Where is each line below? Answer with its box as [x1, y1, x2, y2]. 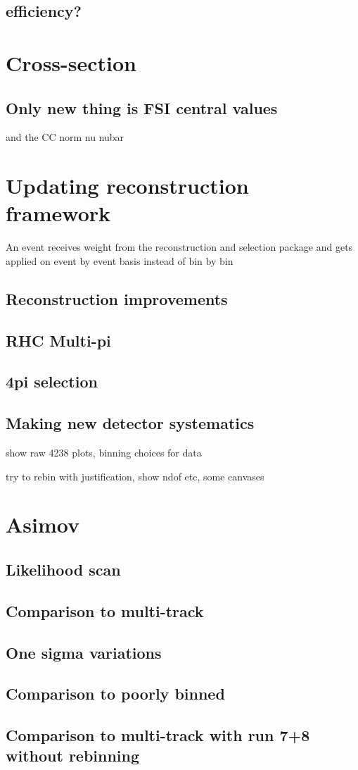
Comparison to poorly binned [6, 683, 225, 704]
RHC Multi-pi [6, 329, 111, 351]
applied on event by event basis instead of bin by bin [6, 253, 234, 268]
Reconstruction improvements [6, 287, 228, 309]
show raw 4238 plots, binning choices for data [6, 445, 202, 459]
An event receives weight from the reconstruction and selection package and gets [6, 240, 353, 254]
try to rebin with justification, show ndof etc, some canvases [6, 468, 264, 483]
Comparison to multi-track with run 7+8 [6, 724, 310, 746]
